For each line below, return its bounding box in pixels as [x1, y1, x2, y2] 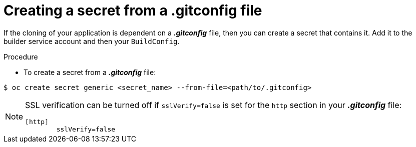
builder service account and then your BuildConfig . [4, 36, 180, 45]
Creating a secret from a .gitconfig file [4, 2, 262, 19]
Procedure [4, 52, 38, 61]
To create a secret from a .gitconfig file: [24, 67, 156, 76]
